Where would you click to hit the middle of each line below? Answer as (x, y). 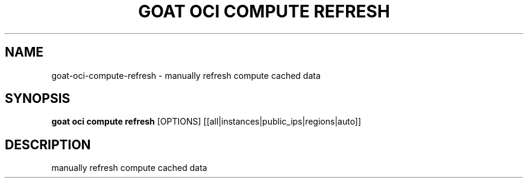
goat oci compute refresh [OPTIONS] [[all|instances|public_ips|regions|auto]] (206, 122)
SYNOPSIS (38, 99)
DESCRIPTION (48, 144)
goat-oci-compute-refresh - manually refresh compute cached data (186, 75)
